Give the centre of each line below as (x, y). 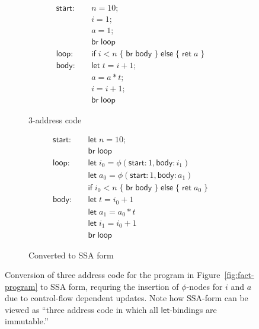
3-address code (55, 120)
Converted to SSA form (71, 255)
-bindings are (193, 309)
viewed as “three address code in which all (81, 309)
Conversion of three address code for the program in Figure (113, 275)
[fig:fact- (239, 275)
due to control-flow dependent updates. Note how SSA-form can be (127, 298)
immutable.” (27, 321)
